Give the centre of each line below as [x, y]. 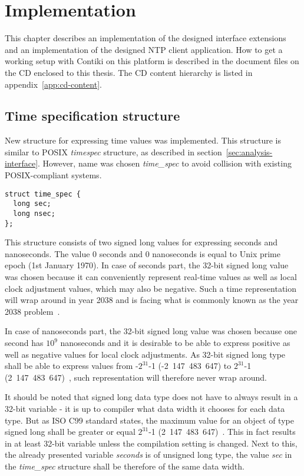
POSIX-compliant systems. [53, 175]
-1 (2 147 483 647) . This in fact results [222, 432]
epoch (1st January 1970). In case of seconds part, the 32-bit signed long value [147, 265]
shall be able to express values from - [72, 366]
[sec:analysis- [249, 152]
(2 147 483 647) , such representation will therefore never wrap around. [136, 377]
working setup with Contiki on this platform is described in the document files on [152, 61]
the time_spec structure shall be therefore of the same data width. [125, 466]
